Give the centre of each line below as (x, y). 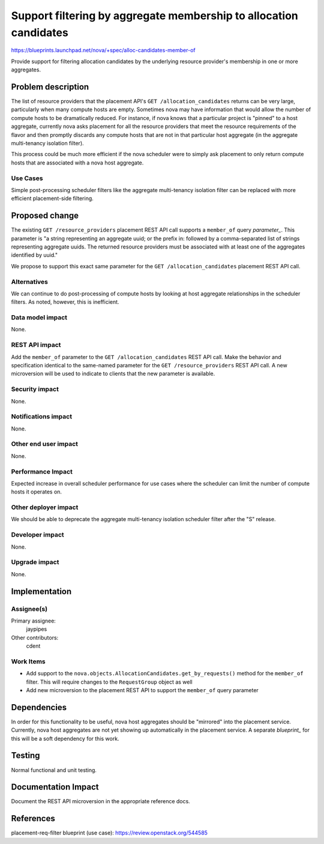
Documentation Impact (55, 787)
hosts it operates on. (37, 492)
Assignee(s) (29, 609)
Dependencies (39, 707)
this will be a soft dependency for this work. (65, 738)
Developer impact (37, 535)
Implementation (41, 591)
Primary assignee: (34, 621)
